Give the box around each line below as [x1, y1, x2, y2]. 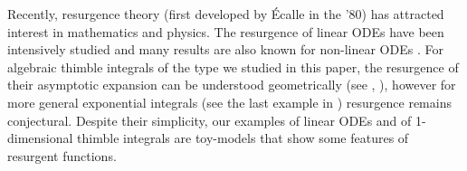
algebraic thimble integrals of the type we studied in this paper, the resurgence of [7, 57, 459, 76]
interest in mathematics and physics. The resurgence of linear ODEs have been [7, 22, 444, 41]
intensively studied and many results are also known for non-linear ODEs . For [7, 40, 443, 59]
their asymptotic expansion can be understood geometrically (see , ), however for [7, 75, 456, 94]
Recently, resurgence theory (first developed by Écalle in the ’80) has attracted [7, 5, 444, 23]
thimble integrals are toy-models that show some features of [77, 128, 409, 147]
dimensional [7, 128, 73, 147]
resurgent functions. [7, 146, 117, 165]
